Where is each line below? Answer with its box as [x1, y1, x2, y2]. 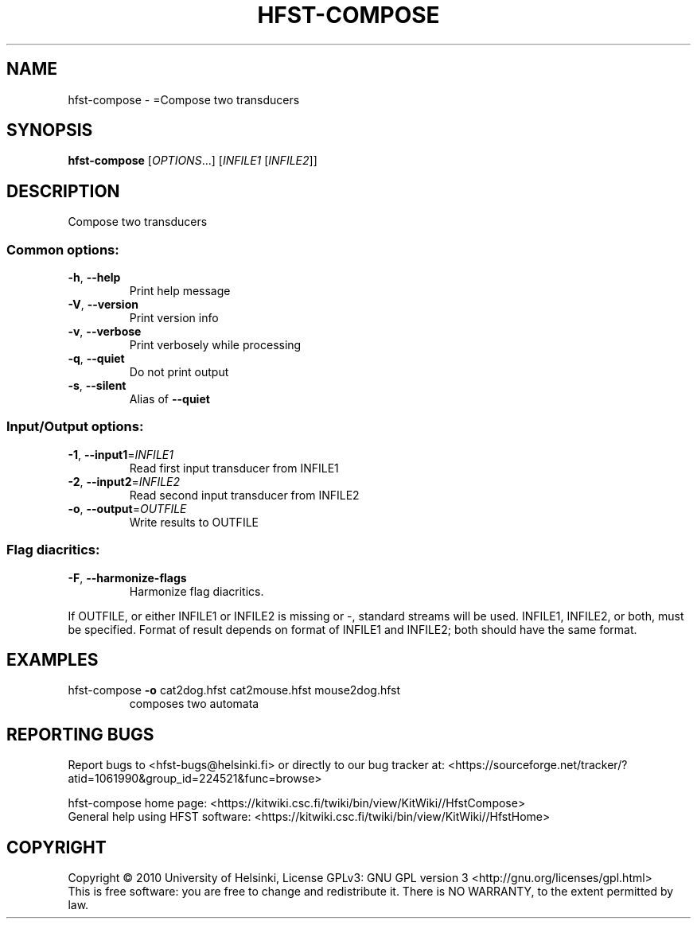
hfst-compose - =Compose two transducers [68, 92, 300, 107]
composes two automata [129, 697, 259, 711]
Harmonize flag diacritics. [129, 584, 264, 598]
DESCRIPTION [6, 181, 120, 201]
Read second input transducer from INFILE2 [129, 488, 360, 502]
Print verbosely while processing [129, 338, 302, 352]
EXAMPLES [6, 649, 99, 670]
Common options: [6, 241, 119, 258]
